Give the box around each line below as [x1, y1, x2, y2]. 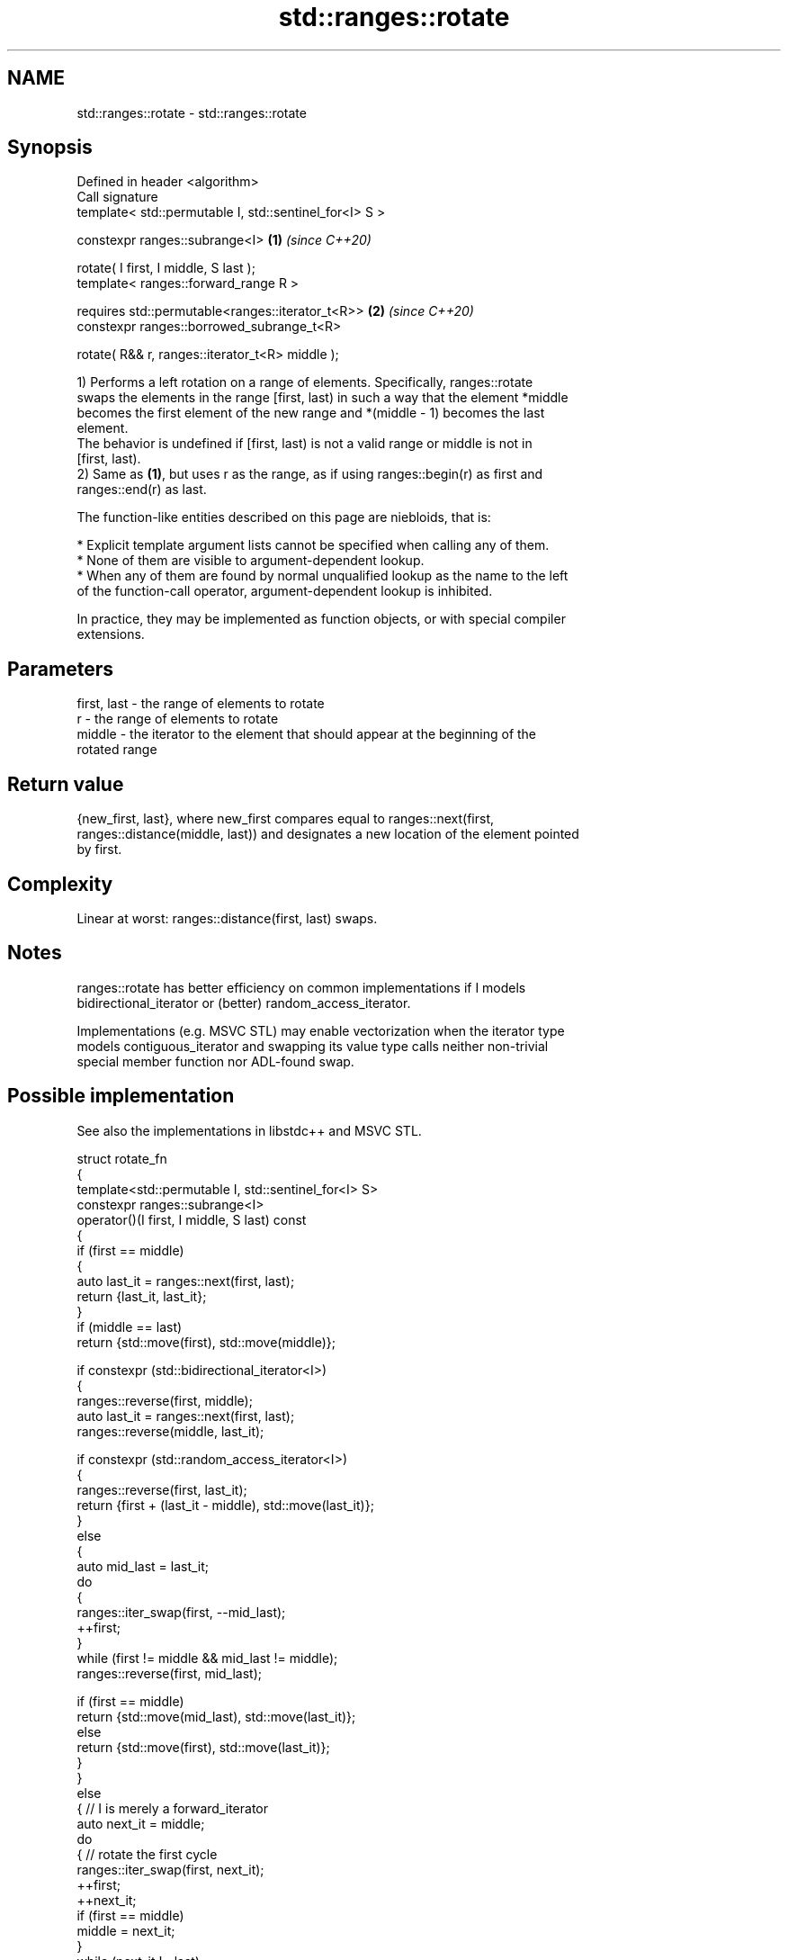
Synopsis [7, 136, 93, 159]
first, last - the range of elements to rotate [76, 696, 325, 712]
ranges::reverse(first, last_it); [76, 1481, 247, 1497]
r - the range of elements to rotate [76, 711, 279, 727]
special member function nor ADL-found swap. [76, 1053, 354, 1069]
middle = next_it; [76, 1922, 175, 1938]
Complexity [7, 872, 113, 895]
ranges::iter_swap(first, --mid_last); [76, 1604, 286, 1620]
